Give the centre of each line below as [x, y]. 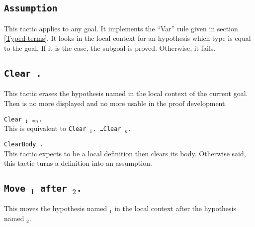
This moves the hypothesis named [56, 208]
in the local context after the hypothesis [175, 208]
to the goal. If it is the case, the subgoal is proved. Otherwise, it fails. [110, 48]
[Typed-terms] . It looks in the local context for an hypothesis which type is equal [127, 38]
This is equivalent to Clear [45, 128]
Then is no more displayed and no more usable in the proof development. [116, 103]
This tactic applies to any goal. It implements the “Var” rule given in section [121, 28]
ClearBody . [24, 144]
